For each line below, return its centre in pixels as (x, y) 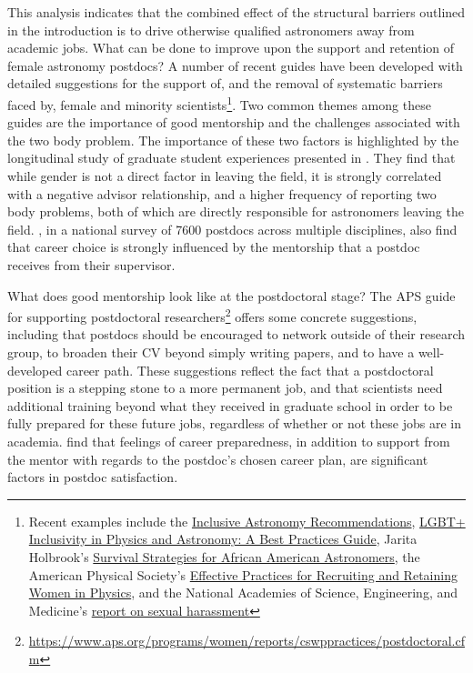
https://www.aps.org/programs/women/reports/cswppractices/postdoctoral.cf (247, 641)
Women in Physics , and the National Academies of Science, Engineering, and (243, 593)
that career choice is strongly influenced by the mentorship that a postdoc (214, 247)
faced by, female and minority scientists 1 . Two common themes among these (219, 103)
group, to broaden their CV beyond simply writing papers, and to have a (211, 352)
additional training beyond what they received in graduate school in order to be (230, 405)
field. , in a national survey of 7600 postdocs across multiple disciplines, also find (232, 229)
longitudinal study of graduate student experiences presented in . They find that (231, 158)
